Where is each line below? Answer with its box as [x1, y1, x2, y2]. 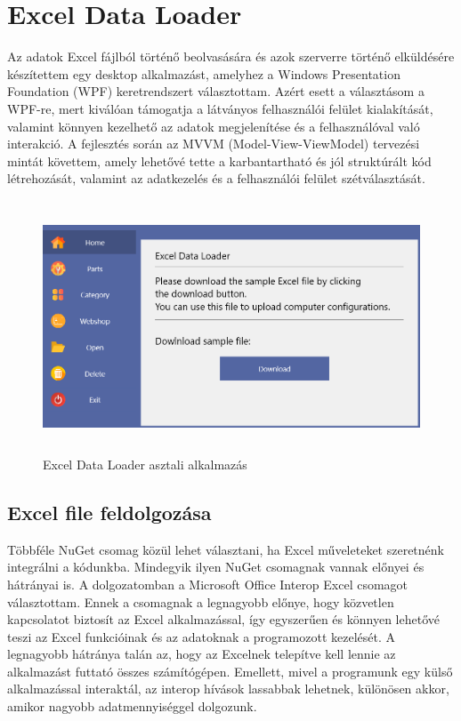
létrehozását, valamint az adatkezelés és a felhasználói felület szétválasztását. [7, 169, 425, 188]
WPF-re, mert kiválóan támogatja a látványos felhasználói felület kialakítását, [7, 99, 433, 117]
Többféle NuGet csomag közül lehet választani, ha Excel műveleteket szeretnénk [7, 540, 444, 558]
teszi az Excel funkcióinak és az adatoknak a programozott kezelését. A [7, 627, 396, 645]
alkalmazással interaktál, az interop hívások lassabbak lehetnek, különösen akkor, [7, 679, 449, 698]
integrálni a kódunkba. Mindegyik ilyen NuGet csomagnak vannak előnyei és [7, 557, 425, 576]
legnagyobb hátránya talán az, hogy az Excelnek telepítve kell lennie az [7, 645, 396, 663]
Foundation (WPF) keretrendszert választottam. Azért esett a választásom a [7, 82, 425, 100]
